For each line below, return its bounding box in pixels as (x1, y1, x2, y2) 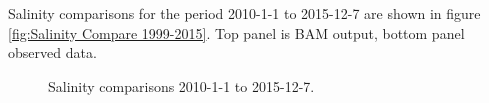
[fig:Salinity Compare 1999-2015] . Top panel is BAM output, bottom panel (8, 22, 465, 43)
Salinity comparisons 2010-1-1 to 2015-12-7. (48, 75, 315, 96)
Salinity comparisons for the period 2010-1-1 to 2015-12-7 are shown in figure (8, 3, 481, 23)
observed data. (8, 42, 97, 63)
